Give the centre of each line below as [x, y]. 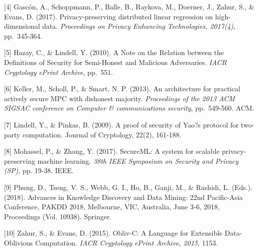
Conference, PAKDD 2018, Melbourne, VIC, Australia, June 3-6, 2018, [112, 207]
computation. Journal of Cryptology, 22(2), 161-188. [102, 134]
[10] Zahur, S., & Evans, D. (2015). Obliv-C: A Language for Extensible [113, 233]
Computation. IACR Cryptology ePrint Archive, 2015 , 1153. [127, 242]
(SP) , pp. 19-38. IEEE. [39, 170]
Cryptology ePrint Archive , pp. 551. [59, 72]
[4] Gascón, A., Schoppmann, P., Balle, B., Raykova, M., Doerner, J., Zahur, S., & [129, 6]
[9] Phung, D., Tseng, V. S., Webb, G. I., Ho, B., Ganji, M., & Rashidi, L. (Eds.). [128, 187]
